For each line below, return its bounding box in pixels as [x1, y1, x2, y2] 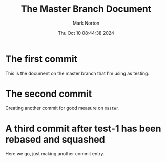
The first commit [5, 53, 78, 64]
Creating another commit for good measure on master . [5, 105, 120, 111]
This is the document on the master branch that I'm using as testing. [5, 70, 150, 76]
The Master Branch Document [20, 3, 152, 15]
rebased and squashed [5, 133, 105, 145]
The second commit [5, 88, 92, 100]
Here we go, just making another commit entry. [5, 150, 105, 156]
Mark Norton [72, 20, 100, 26]
